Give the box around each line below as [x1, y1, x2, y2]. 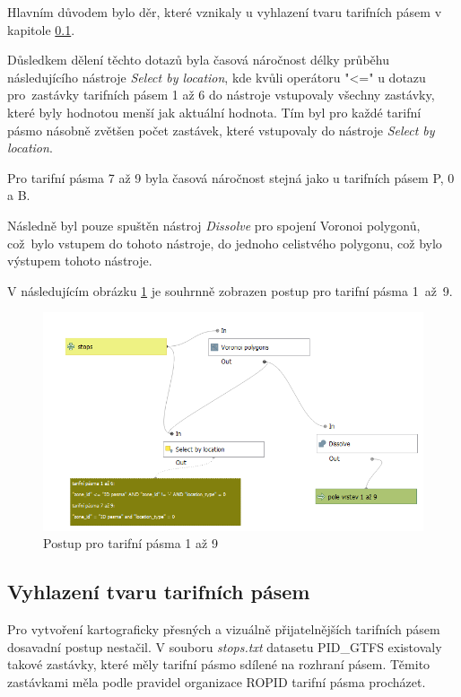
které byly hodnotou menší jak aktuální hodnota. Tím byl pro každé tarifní [7, 102, 422, 121]
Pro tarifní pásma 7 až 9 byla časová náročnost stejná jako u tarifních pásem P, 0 [7, 168, 455, 187]
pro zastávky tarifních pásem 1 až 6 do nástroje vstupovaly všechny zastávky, [7, 85, 435, 104]
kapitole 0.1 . [7, 20, 75, 39]
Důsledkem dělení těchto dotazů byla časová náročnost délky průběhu [7, 50, 389, 69]
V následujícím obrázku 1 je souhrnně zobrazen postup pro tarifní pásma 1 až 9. [7, 281, 453, 300]
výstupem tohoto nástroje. [7, 251, 152, 270]
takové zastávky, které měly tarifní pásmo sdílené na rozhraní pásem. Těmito [7, 655, 431, 674]
